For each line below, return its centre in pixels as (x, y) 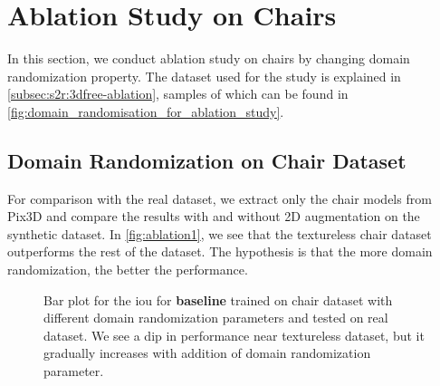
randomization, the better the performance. (128, 270)
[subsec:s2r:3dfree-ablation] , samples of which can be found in (178, 94)
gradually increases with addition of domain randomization (207, 353)
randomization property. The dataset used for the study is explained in (204, 76)
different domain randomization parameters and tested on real (216, 318)
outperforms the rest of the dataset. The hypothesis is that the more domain (220, 251)
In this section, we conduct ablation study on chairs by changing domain (209, 58)
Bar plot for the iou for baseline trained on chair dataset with (218, 299)
